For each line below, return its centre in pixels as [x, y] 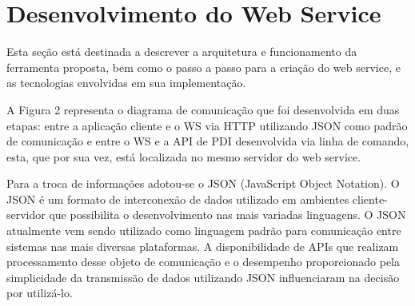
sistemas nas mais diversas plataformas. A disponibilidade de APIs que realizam [203, 246]
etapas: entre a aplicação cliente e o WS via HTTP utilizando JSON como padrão [207, 125]
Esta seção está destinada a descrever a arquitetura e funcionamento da [182, 52]
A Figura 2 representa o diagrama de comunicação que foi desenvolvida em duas [203, 109]
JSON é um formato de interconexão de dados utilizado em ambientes [178, 199]
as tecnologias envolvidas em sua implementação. [126, 83]
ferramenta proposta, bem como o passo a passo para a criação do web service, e [204, 67]
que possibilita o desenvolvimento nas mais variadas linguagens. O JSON [227, 215]
